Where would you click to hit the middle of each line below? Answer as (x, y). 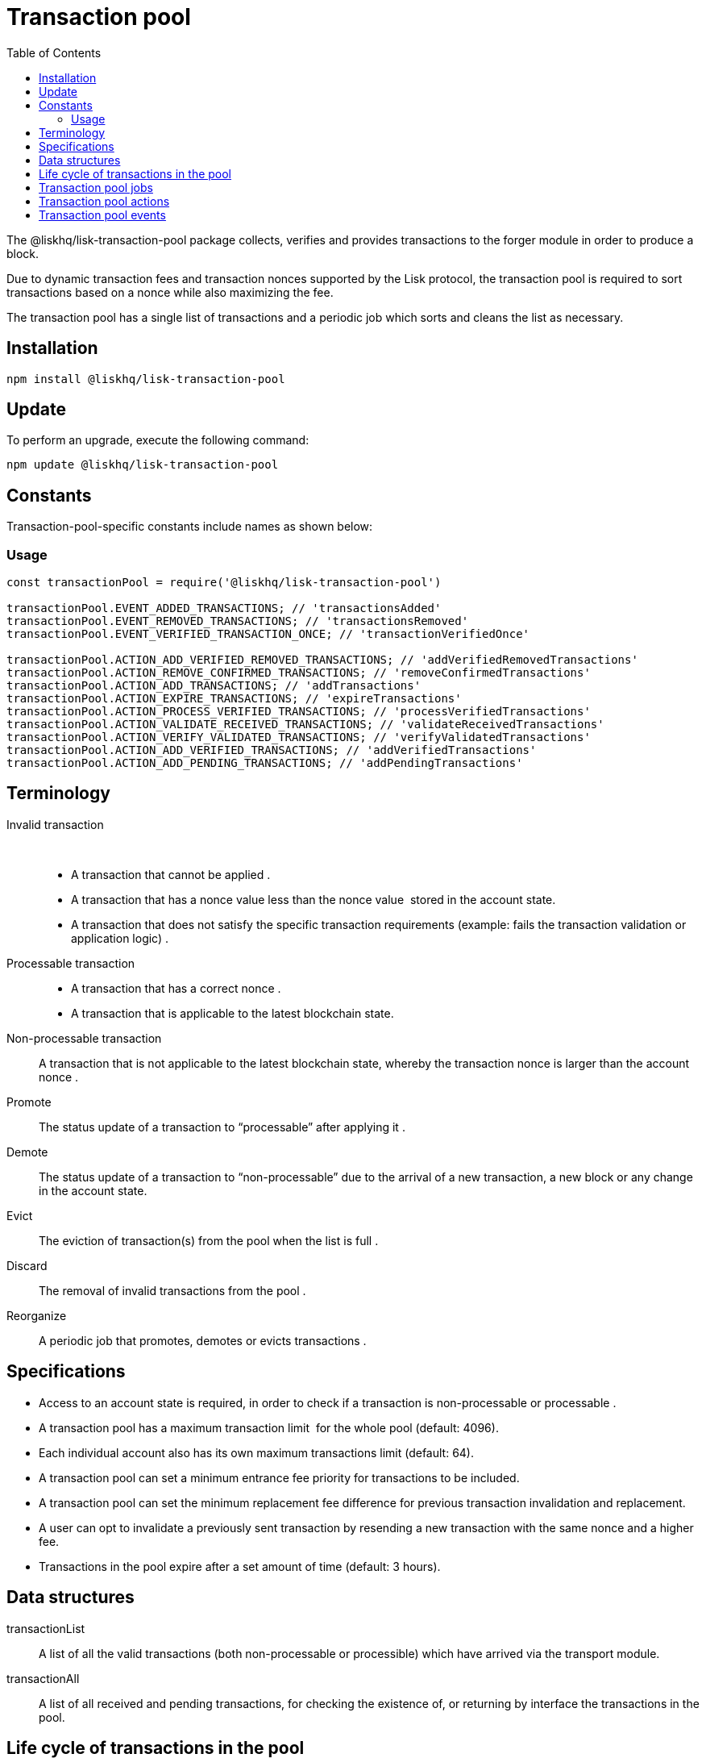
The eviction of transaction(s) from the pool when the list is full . (209, 1240)
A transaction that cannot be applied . (171, 874)
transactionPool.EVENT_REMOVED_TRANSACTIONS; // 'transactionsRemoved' (238, 621)
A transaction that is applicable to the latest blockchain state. (233, 1013)
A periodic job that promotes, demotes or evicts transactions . (203, 1340)
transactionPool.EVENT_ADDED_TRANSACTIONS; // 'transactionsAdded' (224, 608)
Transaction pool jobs (96, 187)
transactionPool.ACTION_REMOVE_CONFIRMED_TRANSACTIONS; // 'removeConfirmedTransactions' (299, 673)
